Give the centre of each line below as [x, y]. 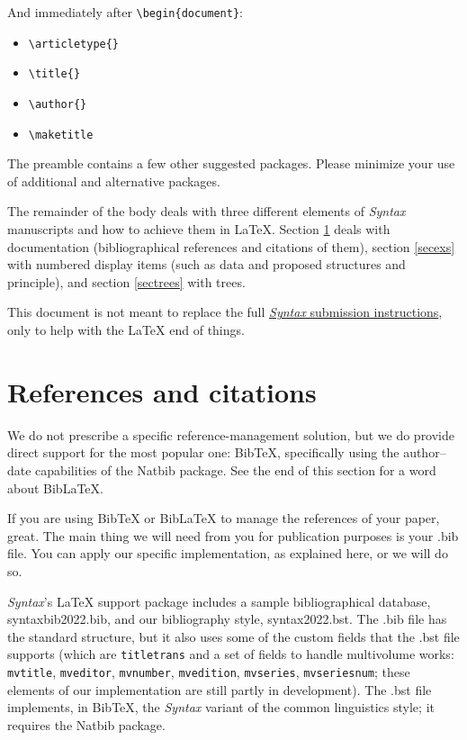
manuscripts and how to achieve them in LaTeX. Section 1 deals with [199, 229]
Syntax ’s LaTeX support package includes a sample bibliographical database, [219, 601]
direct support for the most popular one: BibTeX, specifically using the [203, 452]
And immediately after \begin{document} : [125, 12]
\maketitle [61, 135]
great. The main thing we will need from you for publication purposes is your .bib [233, 535]
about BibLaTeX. [55, 487]
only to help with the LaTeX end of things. [126, 330]
